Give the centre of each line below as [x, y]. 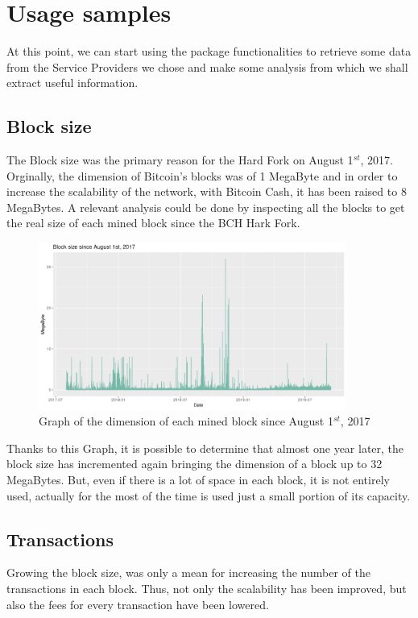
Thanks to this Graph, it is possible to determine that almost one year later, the [205, 448]
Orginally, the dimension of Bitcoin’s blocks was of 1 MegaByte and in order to [202, 175]
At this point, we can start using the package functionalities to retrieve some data [209, 51]
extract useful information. [72, 83]
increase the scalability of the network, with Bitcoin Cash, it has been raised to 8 [207, 191]
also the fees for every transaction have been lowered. [138, 604]
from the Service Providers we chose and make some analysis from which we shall [207, 66]
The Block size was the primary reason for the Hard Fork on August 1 [180, 160]
